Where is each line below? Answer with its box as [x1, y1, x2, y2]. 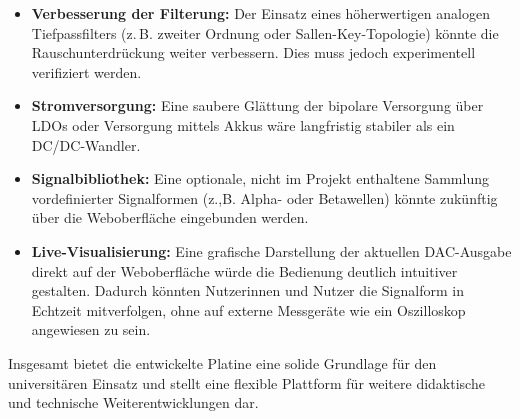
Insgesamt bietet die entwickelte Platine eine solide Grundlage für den [8, 352, 437, 373]
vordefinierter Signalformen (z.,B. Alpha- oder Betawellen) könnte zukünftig [31, 187, 498, 208]
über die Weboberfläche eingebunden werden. [31, 207, 309, 228]
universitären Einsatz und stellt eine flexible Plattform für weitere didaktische [8, 372, 485, 393]
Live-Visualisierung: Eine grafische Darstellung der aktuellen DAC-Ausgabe [31, 240, 512, 261]
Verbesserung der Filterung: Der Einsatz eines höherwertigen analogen [31, 3, 490, 23]
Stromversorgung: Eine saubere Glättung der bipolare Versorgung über [31, 95, 484, 116]
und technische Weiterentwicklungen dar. [8, 392, 259, 413]
